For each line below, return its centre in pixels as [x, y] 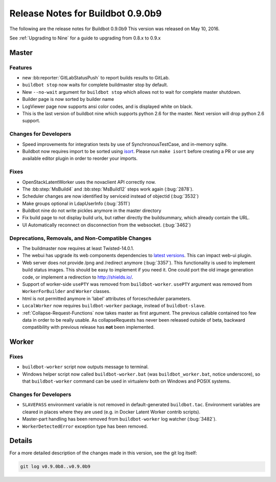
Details [21, 441]
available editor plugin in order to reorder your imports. [80, 158]
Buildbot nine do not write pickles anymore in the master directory [92, 211]
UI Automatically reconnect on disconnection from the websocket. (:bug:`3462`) [107, 225]
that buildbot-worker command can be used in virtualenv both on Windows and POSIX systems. [126, 381]
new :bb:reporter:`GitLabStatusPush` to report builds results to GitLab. [96, 78]
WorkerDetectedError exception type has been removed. [85, 426]
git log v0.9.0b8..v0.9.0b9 [55, 467]
